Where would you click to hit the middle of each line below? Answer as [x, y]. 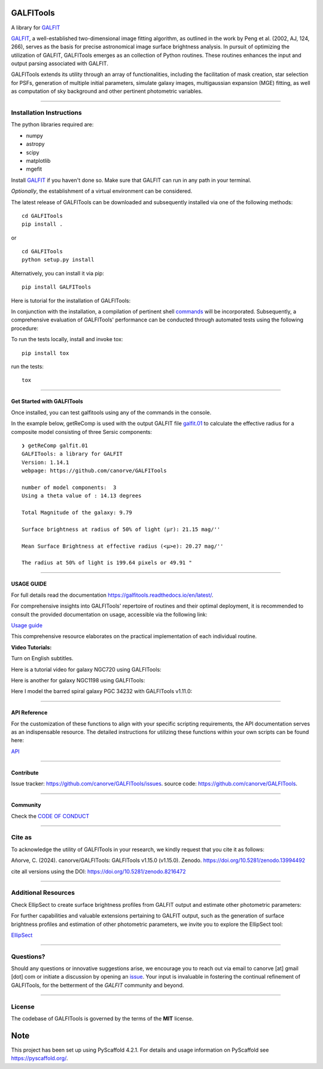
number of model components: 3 [69, 487]
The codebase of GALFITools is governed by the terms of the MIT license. [102, 1018]
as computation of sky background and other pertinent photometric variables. [107, 91]
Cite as [22, 837]
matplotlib [38, 160]
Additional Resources [43, 893]
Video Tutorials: [31, 647]
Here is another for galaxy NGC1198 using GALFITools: [78, 680]
